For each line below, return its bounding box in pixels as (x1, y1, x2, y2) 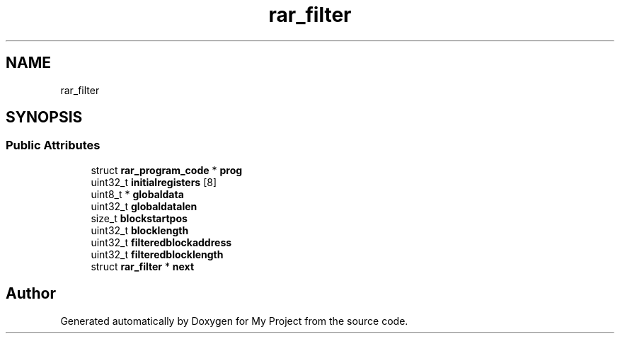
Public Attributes (6, 138, 101, 153)
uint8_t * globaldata (91, 188, 184, 200)
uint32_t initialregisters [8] (91, 176, 217, 188)
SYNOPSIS (6, 108, 83, 127)
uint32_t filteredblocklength (91, 248, 224, 260)
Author (6, 285, 56, 303)
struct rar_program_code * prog (91, 163, 243, 176)
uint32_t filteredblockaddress (91, 236, 232, 248)
